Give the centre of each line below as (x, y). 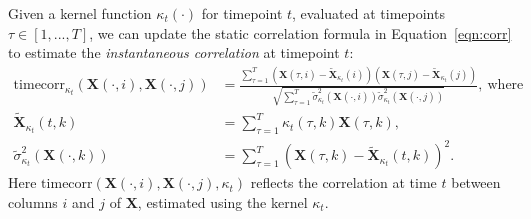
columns (33, 202)
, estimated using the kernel (222, 202)
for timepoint (242, 13)
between (476, 182)
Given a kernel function (80, 13)
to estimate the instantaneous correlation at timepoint (174, 52)
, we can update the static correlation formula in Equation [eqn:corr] (300, 32)
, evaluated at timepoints (368, 13)
